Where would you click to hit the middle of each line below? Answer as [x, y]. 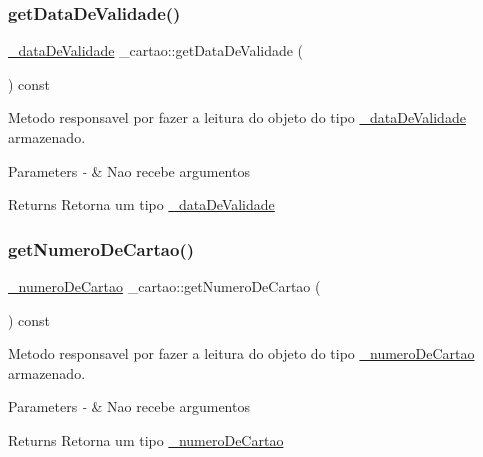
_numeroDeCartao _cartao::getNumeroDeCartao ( [164, 286]
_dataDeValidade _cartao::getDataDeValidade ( [156, 50]
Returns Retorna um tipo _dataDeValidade [141, 204]
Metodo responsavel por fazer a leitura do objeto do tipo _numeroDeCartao [241, 353]
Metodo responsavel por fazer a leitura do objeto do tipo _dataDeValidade [237, 117]
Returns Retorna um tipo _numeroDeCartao [146, 439]
